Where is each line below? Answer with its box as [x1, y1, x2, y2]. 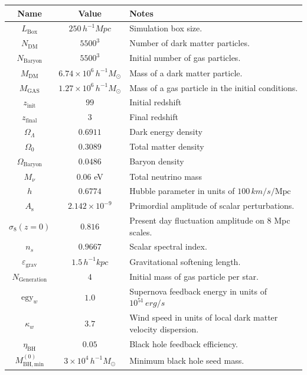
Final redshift [129, 111, 178, 123]
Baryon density [129, 155, 184, 167]
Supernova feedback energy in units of [129, 285, 267, 297]
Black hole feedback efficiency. [129, 338, 238, 350]
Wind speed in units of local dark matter [129, 311, 278, 324]
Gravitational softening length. [129, 255, 241, 267]
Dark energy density [129, 125, 203, 138]
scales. [129, 225, 152, 238]
